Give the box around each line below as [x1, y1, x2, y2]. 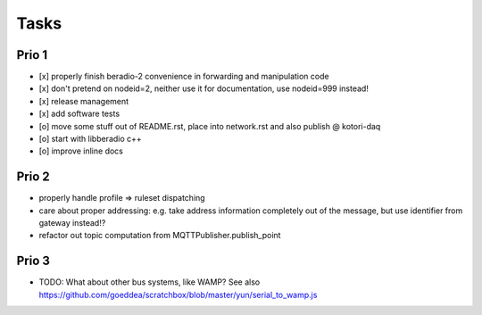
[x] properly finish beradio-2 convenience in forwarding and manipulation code [38, 71, 329, 82]
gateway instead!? [38, 218, 106, 228]
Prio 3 [16, 253, 51, 269]
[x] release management [38, 95, 129, 106]
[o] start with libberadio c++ [38, 134, 142, 145]
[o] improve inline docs [38, 145, 124, 156]
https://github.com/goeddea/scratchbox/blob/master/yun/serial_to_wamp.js [38, 289, 318, 300]
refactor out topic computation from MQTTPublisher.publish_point [38, 230, 281, 241]
